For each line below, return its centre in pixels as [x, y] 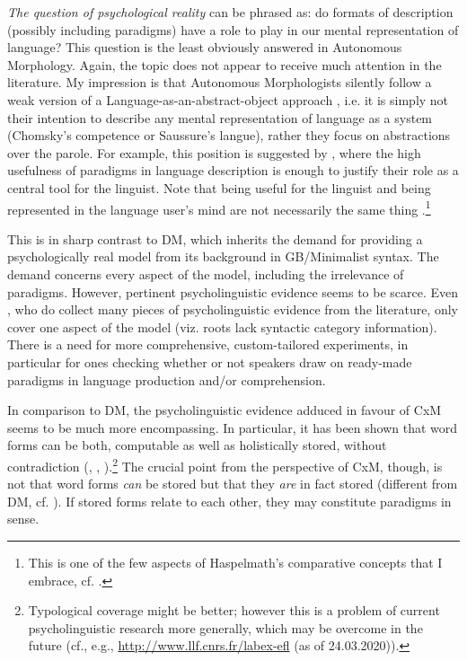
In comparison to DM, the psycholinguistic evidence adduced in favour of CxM [225, 410]
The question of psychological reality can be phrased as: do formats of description [230, 12]
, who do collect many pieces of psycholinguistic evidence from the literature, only [233, 309]
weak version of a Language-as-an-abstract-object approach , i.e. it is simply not [228, 99]
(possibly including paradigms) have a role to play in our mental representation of [233, 29]
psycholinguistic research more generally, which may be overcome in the [225, 627]
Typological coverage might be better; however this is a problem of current [234, 610]
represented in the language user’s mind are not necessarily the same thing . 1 [219, 207]
